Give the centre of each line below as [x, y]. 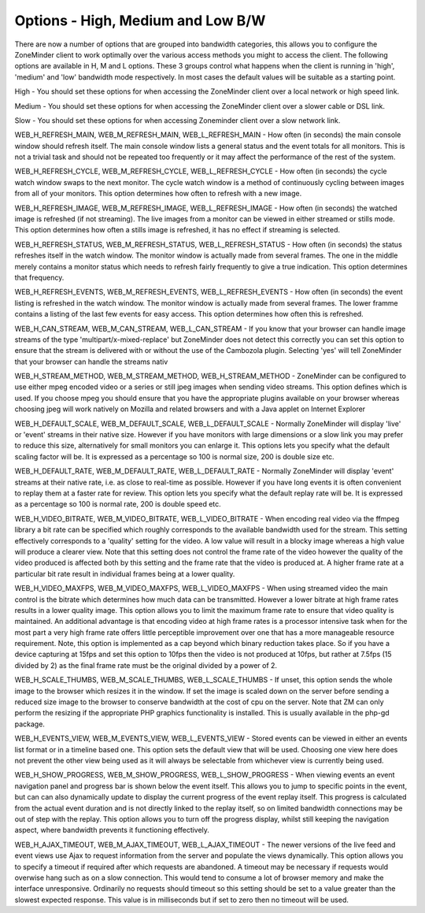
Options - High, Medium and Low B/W [140, 20]
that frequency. [39, 277]
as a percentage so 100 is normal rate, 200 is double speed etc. [118, 504]
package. [30, 724]
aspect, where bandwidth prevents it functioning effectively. [112, 830]
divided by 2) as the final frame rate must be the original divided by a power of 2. [146, 665]
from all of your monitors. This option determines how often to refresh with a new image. [158, 194]
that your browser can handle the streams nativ [91, 362]
